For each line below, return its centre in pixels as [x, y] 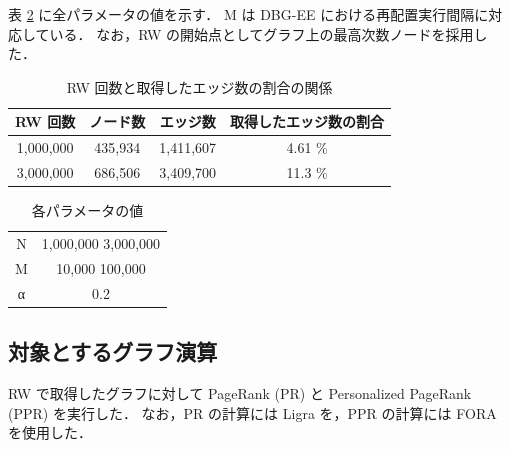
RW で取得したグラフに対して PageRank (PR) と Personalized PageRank [240, 392]
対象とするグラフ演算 [113, 351]
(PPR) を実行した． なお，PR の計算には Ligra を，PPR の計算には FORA [252, 412]
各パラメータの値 [87, 210]
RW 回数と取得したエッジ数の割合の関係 [199, 86]
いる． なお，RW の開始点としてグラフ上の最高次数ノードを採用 [261, 33]
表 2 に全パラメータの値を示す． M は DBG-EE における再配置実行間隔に [248, 14]
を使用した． [50, 432]
